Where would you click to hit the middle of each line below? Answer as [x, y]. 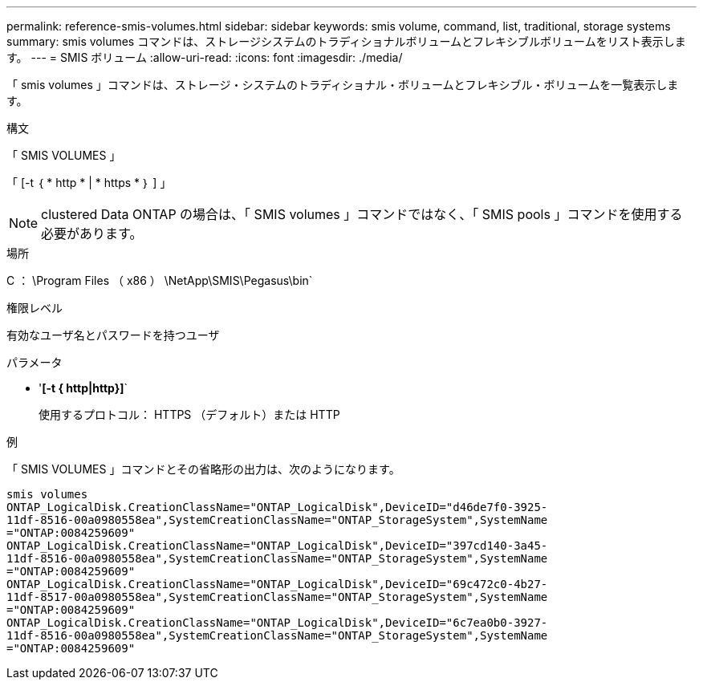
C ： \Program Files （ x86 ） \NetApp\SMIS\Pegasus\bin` [160, 280]
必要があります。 [92, 233]
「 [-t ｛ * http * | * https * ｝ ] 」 [89, 183]
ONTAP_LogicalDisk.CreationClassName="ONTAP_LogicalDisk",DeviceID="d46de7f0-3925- [277, 507]
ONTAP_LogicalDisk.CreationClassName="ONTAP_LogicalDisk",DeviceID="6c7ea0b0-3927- [277, 623]
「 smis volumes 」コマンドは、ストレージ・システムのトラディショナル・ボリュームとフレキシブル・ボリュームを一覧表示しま [343, 85]
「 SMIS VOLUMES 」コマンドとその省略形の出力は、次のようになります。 [203, 469]
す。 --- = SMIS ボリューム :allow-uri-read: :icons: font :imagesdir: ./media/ [205, 57]
